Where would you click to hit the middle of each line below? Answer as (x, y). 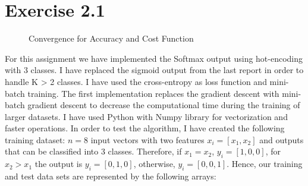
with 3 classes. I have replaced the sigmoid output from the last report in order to (154, 70)
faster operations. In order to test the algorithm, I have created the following (145, 128)
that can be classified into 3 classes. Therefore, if (93, 151)
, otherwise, (154, 164)
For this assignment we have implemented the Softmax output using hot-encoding (154, 58)
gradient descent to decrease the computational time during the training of (164, 105)
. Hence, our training (265, 164)
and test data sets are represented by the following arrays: (111, 176)
